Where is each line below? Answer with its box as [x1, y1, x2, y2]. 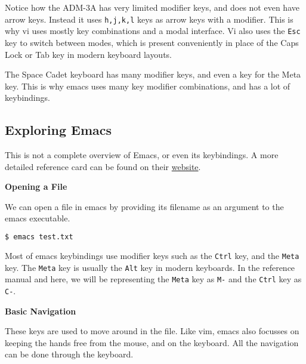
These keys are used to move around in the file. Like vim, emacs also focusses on [5, 325, 299, 337]
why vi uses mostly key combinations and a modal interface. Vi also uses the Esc [5, 24, 301, 37]
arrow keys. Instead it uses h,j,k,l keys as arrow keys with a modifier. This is [5, 13, 293, 25]
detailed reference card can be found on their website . [5, 160, 201, 172]
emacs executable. [5, 212, 70, 224]
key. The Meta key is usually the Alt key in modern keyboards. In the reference [5, 261, 295, 273]
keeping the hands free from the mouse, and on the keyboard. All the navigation [5, 336, 299, 348]
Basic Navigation [5, 304, 76, 317]
